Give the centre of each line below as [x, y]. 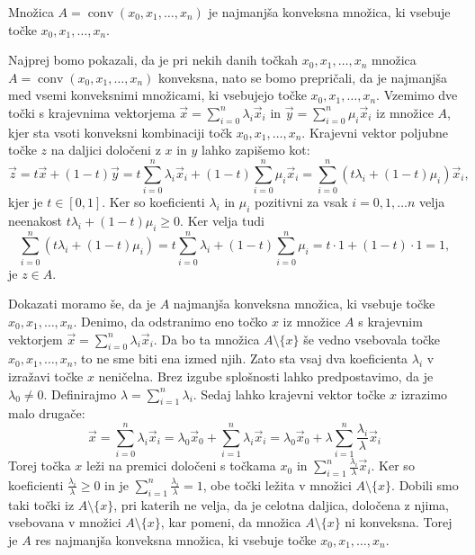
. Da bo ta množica [206, 339]
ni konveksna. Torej [399, 522]
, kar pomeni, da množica [231, 522]
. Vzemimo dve [417, 95]
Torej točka [40, 465]
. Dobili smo [425, 484]
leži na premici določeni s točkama [181, 465]
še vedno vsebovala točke [372, 339]
